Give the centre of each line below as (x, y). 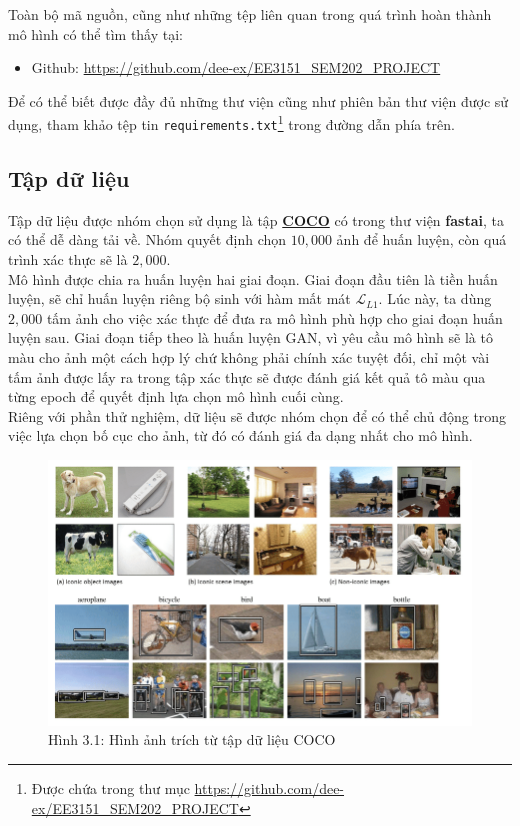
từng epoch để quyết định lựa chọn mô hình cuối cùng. (176, 396)
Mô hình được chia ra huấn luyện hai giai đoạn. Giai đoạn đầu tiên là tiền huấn (253, 278)
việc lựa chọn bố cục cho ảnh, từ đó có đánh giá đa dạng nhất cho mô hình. (240, 435)
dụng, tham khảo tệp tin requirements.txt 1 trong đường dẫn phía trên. (231, 123)
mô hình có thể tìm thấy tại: (95, 33)
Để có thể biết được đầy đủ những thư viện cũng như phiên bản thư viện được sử (258, 100)
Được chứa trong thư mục (110, 788)
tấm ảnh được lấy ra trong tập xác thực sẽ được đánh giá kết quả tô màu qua (247, 376)
